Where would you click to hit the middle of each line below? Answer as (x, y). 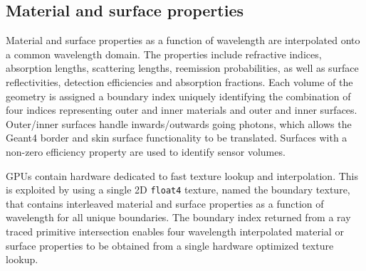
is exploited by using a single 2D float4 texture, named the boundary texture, (178, 190)
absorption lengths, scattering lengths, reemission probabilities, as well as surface (182, 68)
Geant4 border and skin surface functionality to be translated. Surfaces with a (177, 138)
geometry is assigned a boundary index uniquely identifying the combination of (178, 96)
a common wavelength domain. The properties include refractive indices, (164, 54)
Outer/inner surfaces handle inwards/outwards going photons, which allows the (179, 123)
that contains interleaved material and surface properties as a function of (165, 203)
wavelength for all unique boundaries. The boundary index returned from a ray (178, 217)
